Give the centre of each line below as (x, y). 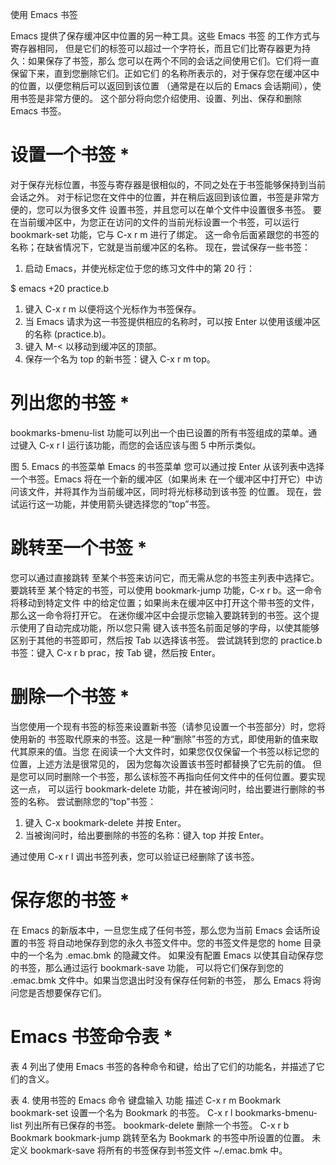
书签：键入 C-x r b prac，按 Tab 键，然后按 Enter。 (116, 652)
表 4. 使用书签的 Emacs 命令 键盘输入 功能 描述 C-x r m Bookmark (146, 1100)
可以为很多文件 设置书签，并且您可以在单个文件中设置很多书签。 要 (183, 209)
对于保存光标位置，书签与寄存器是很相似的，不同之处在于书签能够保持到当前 (168, 184)
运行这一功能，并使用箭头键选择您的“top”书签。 (117, 504)
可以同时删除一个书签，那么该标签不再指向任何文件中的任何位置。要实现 (176, 776)
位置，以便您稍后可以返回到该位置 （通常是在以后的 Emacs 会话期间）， (165, 86)
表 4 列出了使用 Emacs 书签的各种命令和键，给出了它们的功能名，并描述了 (163, 1066)
